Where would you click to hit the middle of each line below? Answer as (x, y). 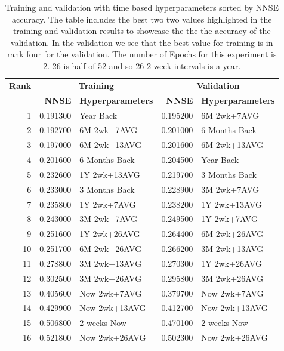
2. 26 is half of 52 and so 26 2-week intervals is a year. (142, 65)
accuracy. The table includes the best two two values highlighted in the (142, 19)
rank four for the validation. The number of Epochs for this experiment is (142, 54)
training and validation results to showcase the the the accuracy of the (142, 31)
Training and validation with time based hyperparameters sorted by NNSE (142, 7)
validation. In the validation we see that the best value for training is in (142, 42)
